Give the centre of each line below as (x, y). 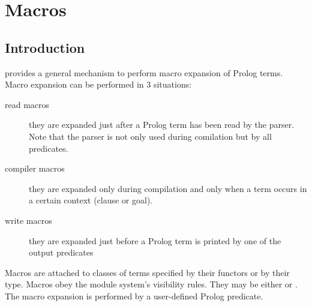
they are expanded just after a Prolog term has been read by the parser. (162, 124)
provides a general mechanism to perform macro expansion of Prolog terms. (144, 72)
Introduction (45, 47)
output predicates (61, 252)
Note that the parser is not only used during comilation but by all (150, 136)
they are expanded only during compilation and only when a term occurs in (168, 188)
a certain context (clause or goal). (91, 200)
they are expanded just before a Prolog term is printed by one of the (155, 240)
